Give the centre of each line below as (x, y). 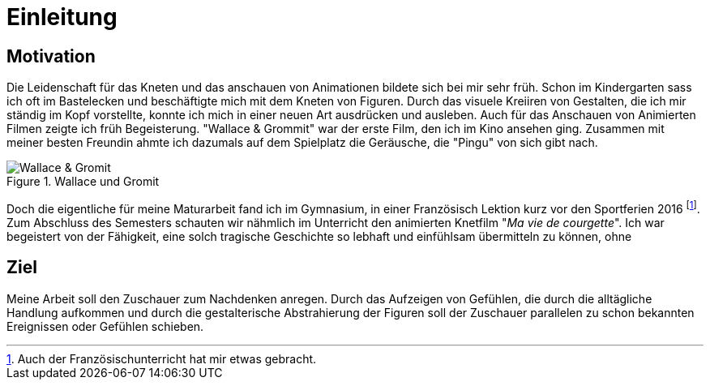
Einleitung (62, 17)
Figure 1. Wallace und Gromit (83, 182)
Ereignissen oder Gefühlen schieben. (105, 326)
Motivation (51, 56)
